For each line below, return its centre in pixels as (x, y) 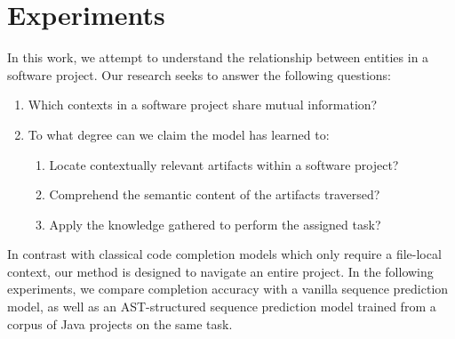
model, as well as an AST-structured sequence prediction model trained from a (222, 307)
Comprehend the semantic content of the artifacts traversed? (215, 194)
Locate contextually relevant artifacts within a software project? (224, 164)
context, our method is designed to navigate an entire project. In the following (220, 271)
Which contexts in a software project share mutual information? (203, 105)
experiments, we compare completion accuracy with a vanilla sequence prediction (228, 289)
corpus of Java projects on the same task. (120, 323)
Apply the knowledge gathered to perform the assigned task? (215, 224)
